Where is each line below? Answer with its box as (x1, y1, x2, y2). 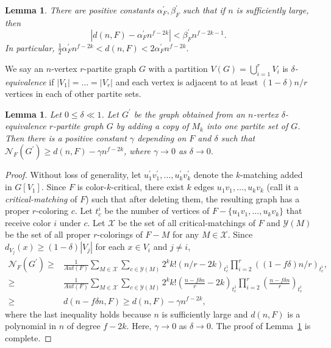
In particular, (5, 41, 55, 54)
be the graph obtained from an (133, 107, 245, 120)
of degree (66, 319, 101, 332)
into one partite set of (206, 119, 288, 132)
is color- (77, 180, 107, 193)
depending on (137, 131, 187, 144)
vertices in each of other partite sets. (5, 87, 141, 100)
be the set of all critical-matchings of (118, 216, 255, 229)
